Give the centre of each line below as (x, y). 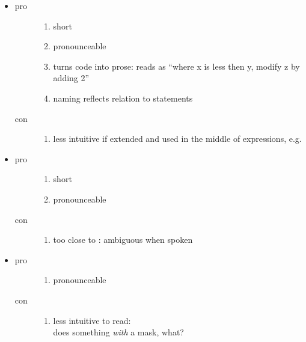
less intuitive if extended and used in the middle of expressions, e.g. (177, 139)
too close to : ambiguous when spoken (123, 240)
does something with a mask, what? (118, 332)
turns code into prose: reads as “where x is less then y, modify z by (176, 66)
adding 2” (71, 78)
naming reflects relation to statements (123, 98)
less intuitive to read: (92, 320)
